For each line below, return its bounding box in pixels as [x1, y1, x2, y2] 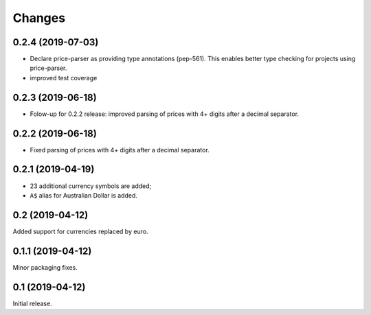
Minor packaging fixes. [12, 263, 78, 271]
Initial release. [12, 299, 52, 307]
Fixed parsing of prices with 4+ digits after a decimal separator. [30, 145, 210, 154]
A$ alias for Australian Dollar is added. [30, 191, 137, 199]
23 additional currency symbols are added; [30, 182, 152, 190]
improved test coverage [30, 73, 98, 82]
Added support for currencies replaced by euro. [12, 227, 148, 235]
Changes [12, 10, 65, 25]
